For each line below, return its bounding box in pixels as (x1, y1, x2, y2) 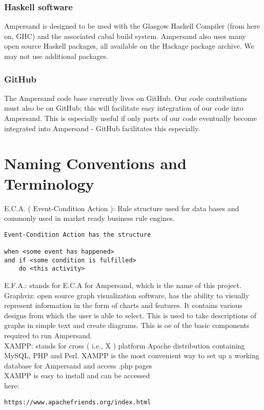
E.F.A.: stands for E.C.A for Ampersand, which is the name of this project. (4, 279, 241, 290)
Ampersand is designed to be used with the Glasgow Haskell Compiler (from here (4, 20, 260, 31)
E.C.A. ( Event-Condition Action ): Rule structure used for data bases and (4, 202, 239, 213)
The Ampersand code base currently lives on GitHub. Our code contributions (4, 92, 248, 103)
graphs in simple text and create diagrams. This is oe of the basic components (4, 320, 250, 331)
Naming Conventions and (4, 153, 187, 174)
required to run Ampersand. (4, 330, 92, 340)
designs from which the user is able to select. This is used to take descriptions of (4, 310, 256, 320)
